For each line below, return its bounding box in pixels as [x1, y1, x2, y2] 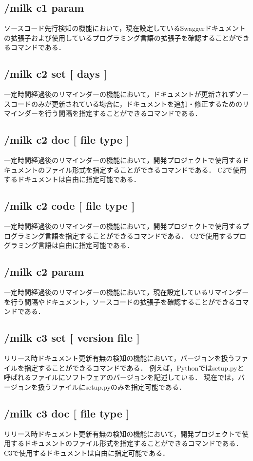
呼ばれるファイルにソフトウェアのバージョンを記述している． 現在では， [4, 372, 238, 382]
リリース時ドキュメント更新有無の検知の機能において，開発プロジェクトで [4, 428, 242, 439]
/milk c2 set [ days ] [4, 66, 107, 81]
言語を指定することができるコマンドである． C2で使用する [44, 230, 233, 241]
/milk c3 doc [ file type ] [4, 405, 130, 420]
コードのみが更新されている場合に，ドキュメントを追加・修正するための [10, 98, 242, 109]
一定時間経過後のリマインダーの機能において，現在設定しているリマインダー [4, 287, 249, 297]
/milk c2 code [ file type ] [4, 198, 135, 213]
